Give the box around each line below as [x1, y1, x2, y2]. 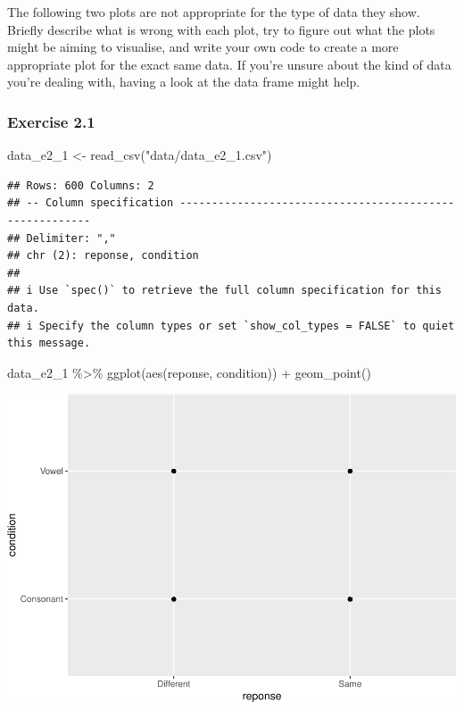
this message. [7, 337, 91, 350]
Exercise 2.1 [7, 110, 95, 132]
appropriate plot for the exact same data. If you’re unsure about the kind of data [7, 54, 452, 73]
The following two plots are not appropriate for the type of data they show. [7, 3, 420, 21]
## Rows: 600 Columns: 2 [7, 179, 154, 192]
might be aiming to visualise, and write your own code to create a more [7, 38, 399, 56]
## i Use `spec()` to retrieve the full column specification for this [7, 284, 442, 297]
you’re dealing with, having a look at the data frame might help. [7, 72, 360, 91]
